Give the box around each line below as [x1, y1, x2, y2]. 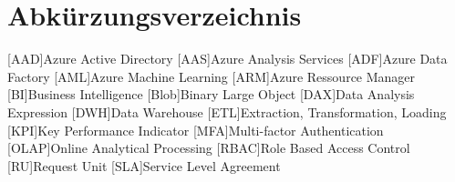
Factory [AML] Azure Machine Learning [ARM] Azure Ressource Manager [7, 66, 416, 86]
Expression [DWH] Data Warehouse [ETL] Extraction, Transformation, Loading [7, 102, 447, 121]
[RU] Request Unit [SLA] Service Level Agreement [7, 156, 281, 175]
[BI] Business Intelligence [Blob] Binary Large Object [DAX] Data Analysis [7, 85, 415, 104]
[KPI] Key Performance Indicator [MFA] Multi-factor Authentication [7, 120, 384, 139]
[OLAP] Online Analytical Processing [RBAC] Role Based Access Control [7, 138, 410, 157]
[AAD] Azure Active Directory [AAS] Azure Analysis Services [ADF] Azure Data [7, 49, 448, 68]
